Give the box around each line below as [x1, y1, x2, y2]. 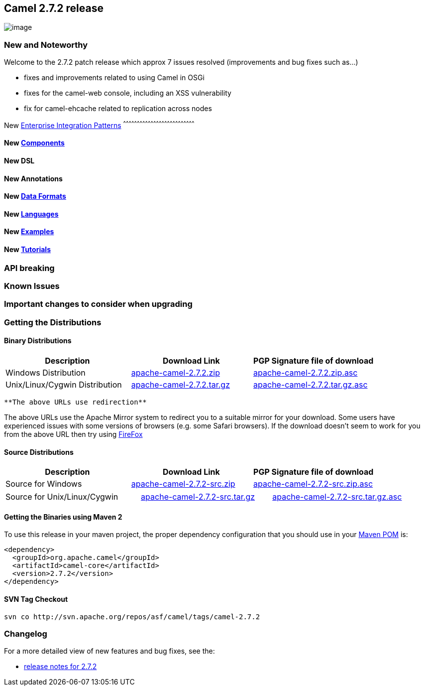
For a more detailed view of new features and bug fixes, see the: [4, 647, 215, 656]
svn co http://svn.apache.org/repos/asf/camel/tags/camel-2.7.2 [4, 612, 260, 621]
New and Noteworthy [4, 39, 88, 50]
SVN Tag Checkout [4, 595, 68, 604]
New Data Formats [4, 192, 66, 201]
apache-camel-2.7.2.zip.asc [253, 368, 358, 378]
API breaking [4, 263, 55, 273]
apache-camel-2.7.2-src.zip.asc [253, 479, 373, 489]
